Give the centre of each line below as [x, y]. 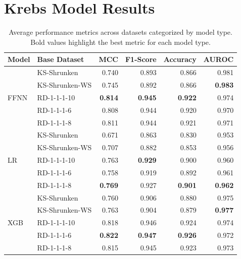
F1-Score [141, 59]
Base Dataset [61, 59]
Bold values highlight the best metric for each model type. [121, 42]
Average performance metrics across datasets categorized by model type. [121, 32]
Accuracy [180, 59]
